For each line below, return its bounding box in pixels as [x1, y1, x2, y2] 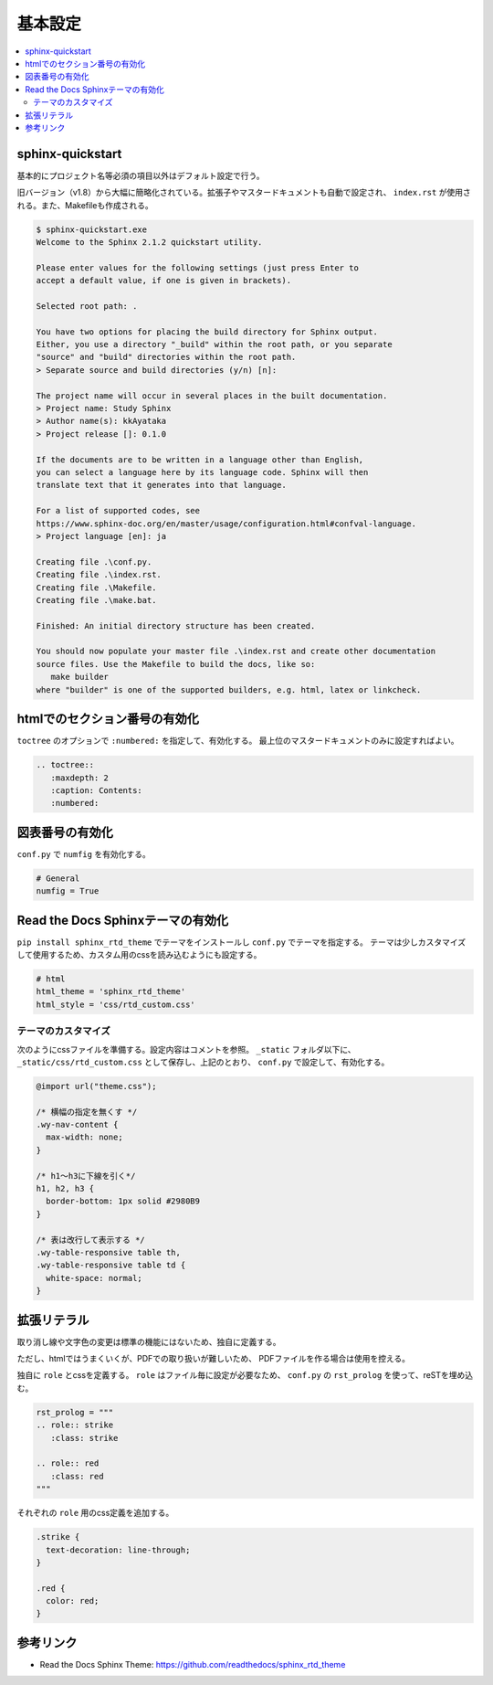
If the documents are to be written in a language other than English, [36, 454, 364, 465]
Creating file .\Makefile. [36, 582, 157, 593]
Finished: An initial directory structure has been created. [36, 620, 316, 631]
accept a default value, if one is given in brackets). [36, 275, 292, 286]
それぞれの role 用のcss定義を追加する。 [16, 1508, 174, 1519]
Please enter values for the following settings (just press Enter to [36, 262, 360, 273]
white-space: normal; [46, 1273, 143, 1283]
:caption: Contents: [50, 785, 143, 795]
